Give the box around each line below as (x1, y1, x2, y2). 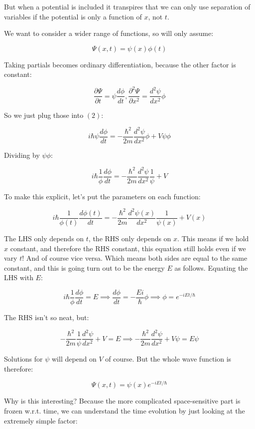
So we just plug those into (4, 109, 84, 120)
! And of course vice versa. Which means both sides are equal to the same (22, 253, 248, 263)
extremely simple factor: (4, 415, 78, 426)
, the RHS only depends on (88, 233, 171, 243)
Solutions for (4, 354, 43, 364)
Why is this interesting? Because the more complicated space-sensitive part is (4, 396, 241, 406)
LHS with (4, 272, 33, 283)
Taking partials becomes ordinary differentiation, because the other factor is (4, 59, 236, 69)
